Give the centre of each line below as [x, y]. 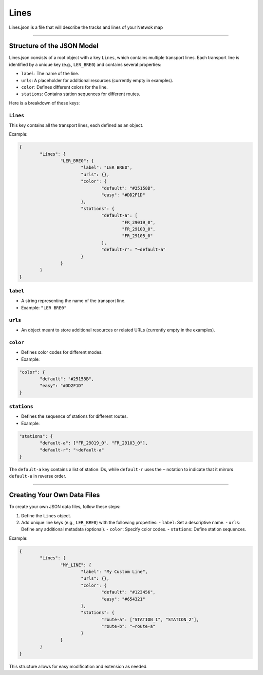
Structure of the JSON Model [54, 46]
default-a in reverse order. [38, 476]
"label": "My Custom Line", [114, 572]
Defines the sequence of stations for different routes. [75, 416]
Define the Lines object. [46, 515]
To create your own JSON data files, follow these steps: [65, 507]
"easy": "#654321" [123, 599]
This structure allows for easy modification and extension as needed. [78, 666]
